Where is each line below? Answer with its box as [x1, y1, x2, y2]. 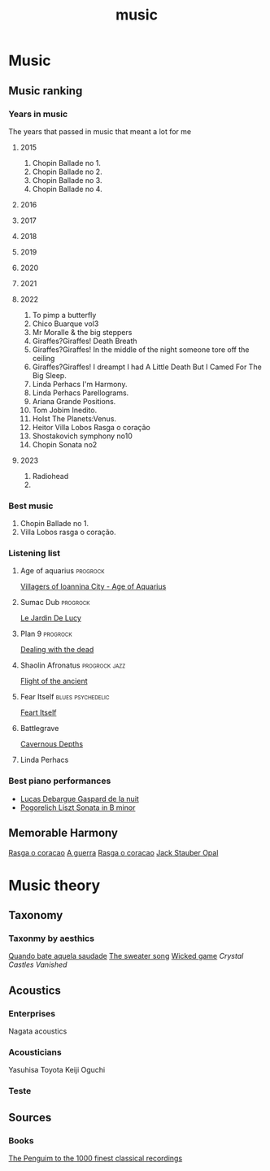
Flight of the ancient [20, 677, 88, 686]
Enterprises [8, 1008, 56, 1019]
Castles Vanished [8, 960, 67, 969]
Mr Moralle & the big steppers [32, 327, 133, 337]
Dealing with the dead [20, 645, 94, 655]
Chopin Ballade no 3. [32, 175, 102, 185]
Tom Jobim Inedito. [32, 405, 98, 415]
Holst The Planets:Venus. [32, 413, 116, 424]
